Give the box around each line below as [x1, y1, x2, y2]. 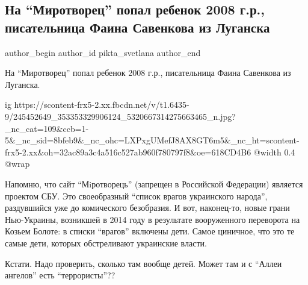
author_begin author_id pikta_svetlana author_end [5, 46, 201, 58]
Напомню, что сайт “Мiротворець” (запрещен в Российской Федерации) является [5, 177, 303, 190]
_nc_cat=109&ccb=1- [5, 122, 89, 134]
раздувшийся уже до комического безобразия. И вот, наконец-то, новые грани [5, 201, 290, 214]
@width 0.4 [253, 145, 295, 158]
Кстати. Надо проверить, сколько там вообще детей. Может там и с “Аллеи [5, 257, 282, 269]
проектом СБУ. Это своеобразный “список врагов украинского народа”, [5, 189, 268, 202]
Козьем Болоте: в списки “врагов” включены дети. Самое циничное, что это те [5, 225, 295, 237]
